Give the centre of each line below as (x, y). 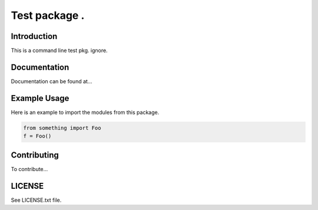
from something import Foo (62, 128)
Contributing (35, 155)
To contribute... (29, 169)
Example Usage (40, 98)
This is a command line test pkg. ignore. (59, 51)
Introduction (34, 36)
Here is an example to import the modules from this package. (85, 112)
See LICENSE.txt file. (36, 200)
